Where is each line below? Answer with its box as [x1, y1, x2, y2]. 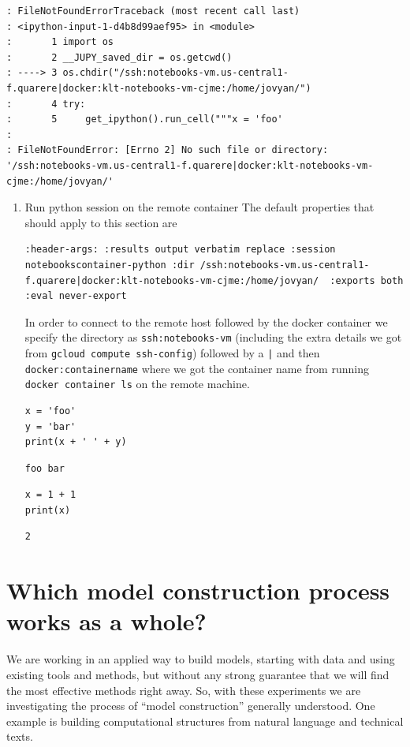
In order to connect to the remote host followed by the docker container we [24, 313, 388, 330]
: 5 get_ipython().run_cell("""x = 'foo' [6, 114, 283, 125]
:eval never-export [24, 290, 127, 302]
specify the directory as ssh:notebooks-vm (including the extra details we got [24, 329, 402, 345]
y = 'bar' [24, 420, 76, 432]
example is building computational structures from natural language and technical [6, 712, 404, 729]
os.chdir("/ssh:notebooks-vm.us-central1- [62, 67, 289, 79]
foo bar [24, 462, 65, 474]
